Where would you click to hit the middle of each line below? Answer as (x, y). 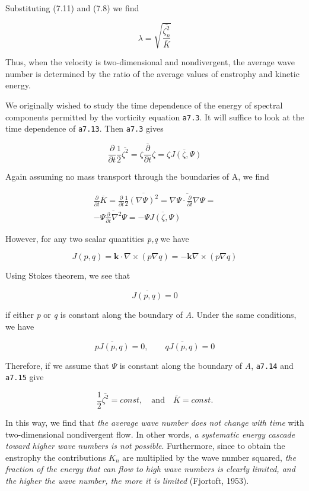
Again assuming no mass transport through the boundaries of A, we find (137, 176)
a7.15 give (25, 377)
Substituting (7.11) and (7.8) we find (72, 8)
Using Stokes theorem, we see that (68, 275)
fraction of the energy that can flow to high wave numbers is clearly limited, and (150, 469)
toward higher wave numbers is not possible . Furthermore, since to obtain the (145, 446)
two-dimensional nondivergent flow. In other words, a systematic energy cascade (150, 434)
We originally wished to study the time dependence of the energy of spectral (144, 105)
